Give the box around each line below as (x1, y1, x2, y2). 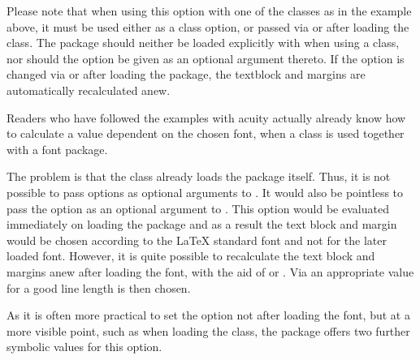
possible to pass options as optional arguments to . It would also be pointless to (6, 183, 404, 200)
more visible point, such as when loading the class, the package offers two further (6, 322, 410, 339)
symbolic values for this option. (6, 338, 162, 355)
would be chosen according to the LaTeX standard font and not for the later (6, 231, 387, 248)
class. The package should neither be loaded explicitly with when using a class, (6, 34, 400, 51)
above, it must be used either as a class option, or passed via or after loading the (6, 18, 409, 35)
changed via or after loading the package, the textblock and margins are (6, 66, 366, 83)
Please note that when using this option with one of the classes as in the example (6, 2, 412, 19)
